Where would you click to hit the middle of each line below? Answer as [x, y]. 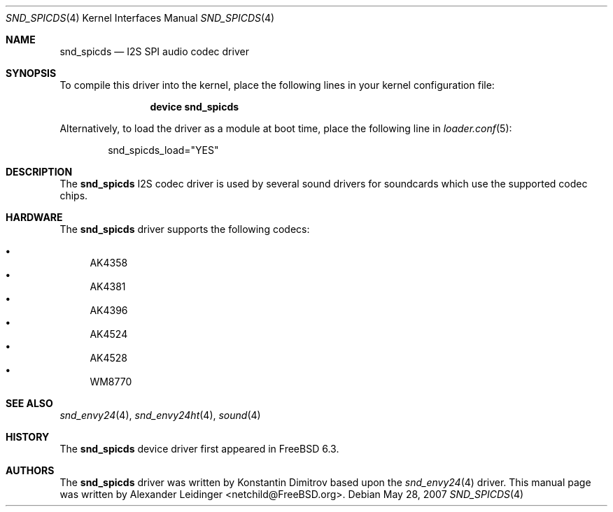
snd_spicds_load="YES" [163, 150]
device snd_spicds [195, 107]
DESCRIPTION [39, 172]
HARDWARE [34, 217]
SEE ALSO [29, 403]
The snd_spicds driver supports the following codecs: [185, 229]
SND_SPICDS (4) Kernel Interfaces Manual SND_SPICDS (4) [140, 18]
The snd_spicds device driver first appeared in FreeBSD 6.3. [199, 449]
